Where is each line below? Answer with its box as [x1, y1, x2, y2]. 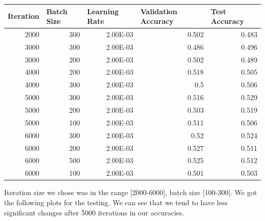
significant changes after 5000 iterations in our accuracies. [4, 207, 184, 217]
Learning [87, 6, 119, 16]
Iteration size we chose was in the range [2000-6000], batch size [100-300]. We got [4, 187, 257, 198]
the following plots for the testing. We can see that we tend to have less [4, 197, 228, 207]
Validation [140, 6, 177, 16]
